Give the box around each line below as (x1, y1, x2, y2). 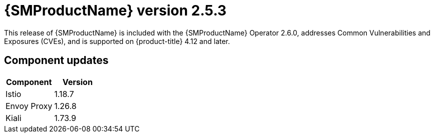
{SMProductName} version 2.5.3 (4, 2, 227, 19)
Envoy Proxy (6, 100, 53, 111)
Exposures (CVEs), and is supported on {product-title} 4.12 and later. (4, 36, 230, 45)
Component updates (4, 54, 109, 67)
